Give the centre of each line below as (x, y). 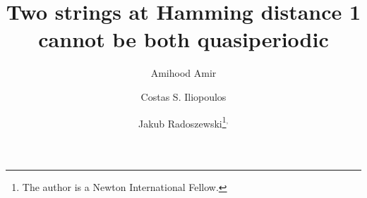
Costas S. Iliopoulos (183, 96)
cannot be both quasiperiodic (183, 39)
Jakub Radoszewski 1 (182, 122)
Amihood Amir (183, 73)
